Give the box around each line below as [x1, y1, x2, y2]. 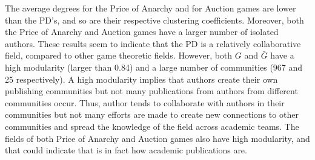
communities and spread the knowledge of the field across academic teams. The [5, 120, 299, 132]
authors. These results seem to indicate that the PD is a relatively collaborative [5, 37, 301, 50]
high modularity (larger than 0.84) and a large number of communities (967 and [5, 60, 303, 73]
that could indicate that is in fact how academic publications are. [5, 144, 247, 156]
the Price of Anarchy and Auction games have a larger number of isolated [5, 25, 279, 38]
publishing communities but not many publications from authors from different [5, 85, 298, 97]
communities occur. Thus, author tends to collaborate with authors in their [5, 96, 285, 109]
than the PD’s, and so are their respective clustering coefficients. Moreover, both [5, 13, 304, 26]
